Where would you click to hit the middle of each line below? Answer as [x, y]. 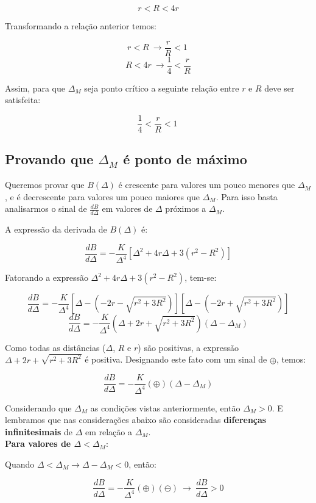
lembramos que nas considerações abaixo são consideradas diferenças [136, 420]
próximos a [186, 208]
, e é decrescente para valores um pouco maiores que [102, 196]
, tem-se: [201, 277]
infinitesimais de [39, 431]
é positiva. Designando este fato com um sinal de [176, 359]
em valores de [127, 208]
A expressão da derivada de [56, 229]
